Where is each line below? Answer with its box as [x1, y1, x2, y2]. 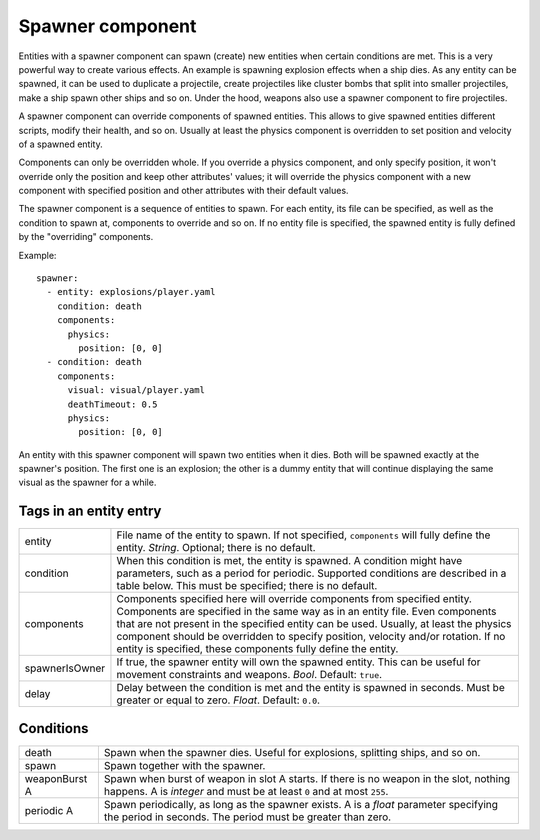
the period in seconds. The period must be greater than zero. [103, 810, 392, 824]
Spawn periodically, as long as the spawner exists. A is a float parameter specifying [103, 797, 499, 811]
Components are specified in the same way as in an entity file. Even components [116, 605, 497, 619]
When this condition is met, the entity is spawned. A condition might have [116, 554, 463, 568]
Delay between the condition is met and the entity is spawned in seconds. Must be [116, 681, 505, 695]
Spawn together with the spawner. [103, 758, 266, 772]
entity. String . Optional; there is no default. [116, 541, 316, 555]
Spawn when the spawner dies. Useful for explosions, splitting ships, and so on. [103, 745, 481, 759]
